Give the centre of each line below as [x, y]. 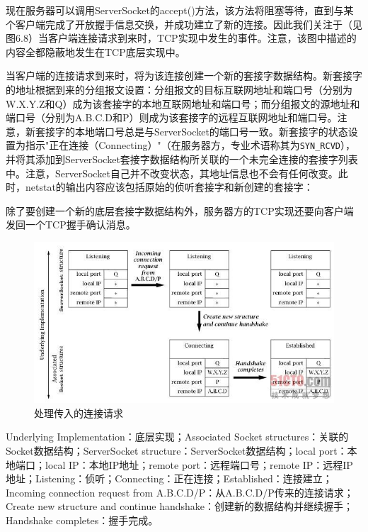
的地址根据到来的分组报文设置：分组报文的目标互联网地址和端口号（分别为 [179, 89]
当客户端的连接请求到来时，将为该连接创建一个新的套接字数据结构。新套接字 [184, 76]
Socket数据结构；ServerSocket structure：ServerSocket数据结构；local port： [177, 450]
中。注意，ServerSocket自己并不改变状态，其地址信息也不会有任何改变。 [172, 173]
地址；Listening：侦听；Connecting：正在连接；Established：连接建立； [169, 478]
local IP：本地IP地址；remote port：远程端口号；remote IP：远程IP [199, 464]
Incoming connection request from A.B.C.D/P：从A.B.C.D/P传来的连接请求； [180, 492]
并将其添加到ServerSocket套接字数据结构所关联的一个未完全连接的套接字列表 [182, 159]
